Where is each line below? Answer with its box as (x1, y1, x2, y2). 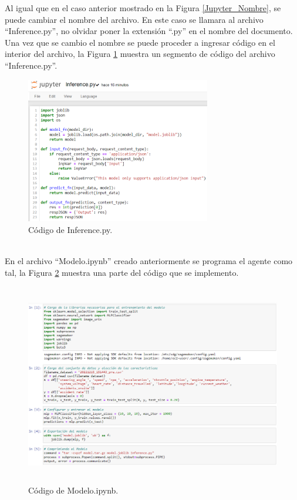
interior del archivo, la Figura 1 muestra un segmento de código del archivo (5, 48, 275, 60)
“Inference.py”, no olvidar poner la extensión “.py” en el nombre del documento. (5, 25, 293, 37)
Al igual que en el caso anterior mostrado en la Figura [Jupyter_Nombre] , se (5, 2, 281, 13)
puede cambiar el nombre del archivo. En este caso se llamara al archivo (5, 13, 264, 25)
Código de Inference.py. (28, 224, 113, 236)
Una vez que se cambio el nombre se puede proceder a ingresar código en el (5, 36, 275, 48)
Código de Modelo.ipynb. (28, 484, 119, 496)
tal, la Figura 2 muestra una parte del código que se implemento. (5, 266, 239, 278)
